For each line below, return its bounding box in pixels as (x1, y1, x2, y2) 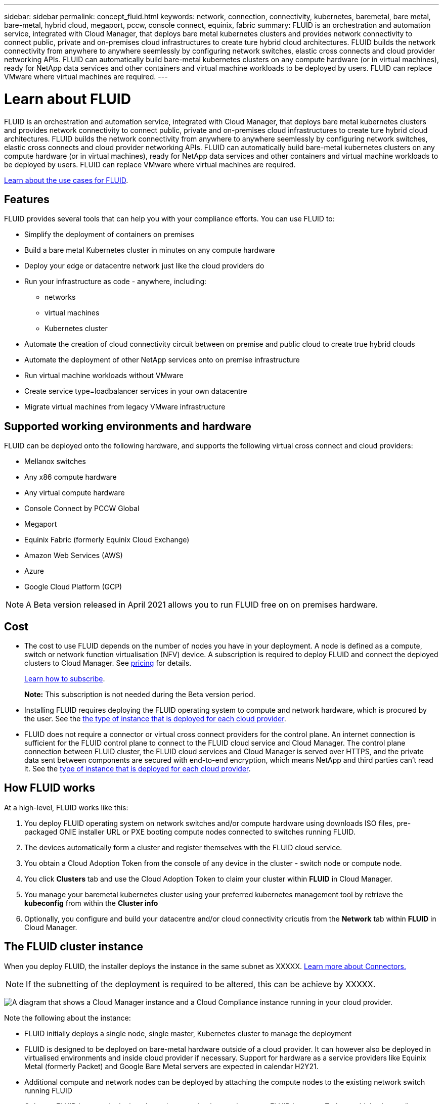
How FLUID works (4, 781, 95, 795)
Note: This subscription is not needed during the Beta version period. (24, 690, 255, 699)
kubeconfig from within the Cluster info (24, 898, 158, 907)
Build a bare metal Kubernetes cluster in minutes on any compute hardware (24, 246, 275, 255)
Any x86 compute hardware (24, 473, 117, 482)
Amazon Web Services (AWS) (24, 551, 123, 560)
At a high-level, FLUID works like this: (4, 803, 128, 812)
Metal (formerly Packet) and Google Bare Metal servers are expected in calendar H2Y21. (24, 1062, 319, 1071)
